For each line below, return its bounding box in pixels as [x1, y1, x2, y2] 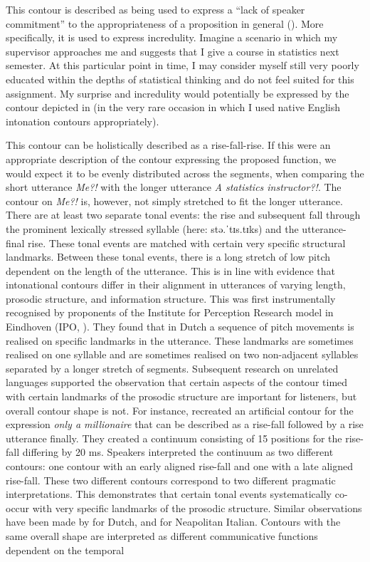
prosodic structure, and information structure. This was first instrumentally [6, 291, 336, 306]
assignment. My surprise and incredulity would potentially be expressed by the [6, 85, 349, 100]
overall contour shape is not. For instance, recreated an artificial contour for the [6, 402, 354, 417]
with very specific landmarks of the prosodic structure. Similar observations [32, 500, 362, 515]
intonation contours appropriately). [6, 113, 159, 128]
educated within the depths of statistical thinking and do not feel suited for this [6, 71, 354, 86]
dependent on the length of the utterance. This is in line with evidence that [6, 263, 335, 278]
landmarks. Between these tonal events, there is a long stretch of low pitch [6, 249, 331, 264]
